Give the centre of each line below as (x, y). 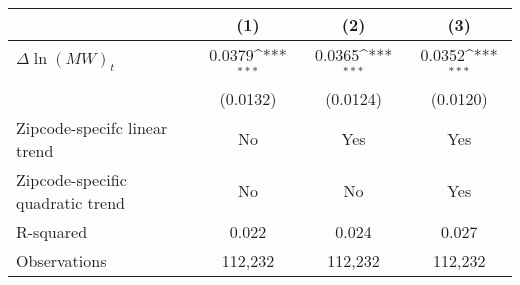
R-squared (52, 231)
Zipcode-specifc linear (92, 127)
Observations (61, 260)
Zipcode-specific (71, 179)
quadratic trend (71, 202)
